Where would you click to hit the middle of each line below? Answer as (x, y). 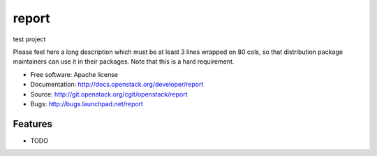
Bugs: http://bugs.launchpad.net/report (87, 104)
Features (32, 123)
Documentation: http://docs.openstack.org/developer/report (117, 85)
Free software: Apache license (74, 74)
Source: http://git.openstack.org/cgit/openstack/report (109, 94)
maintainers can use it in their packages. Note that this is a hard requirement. (124, 62)
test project (29, 39)
